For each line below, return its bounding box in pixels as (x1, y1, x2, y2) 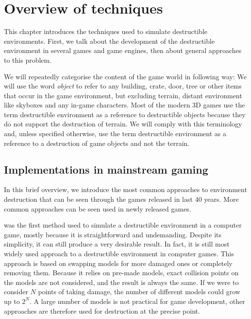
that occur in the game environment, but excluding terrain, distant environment (4, 90, 242, 100)
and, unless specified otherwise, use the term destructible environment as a (4, 128, 226, 139)
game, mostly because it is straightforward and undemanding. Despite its (4, 229, 221, 239)
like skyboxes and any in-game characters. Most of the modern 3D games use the (4, 100, 245, 110)
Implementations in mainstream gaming (4, 161, 208, 177)
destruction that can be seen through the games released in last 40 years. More (4, 194, 239, 204)
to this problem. (4, 54, 52, 65)
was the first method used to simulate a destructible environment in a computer (4, 220, 242, 230)
